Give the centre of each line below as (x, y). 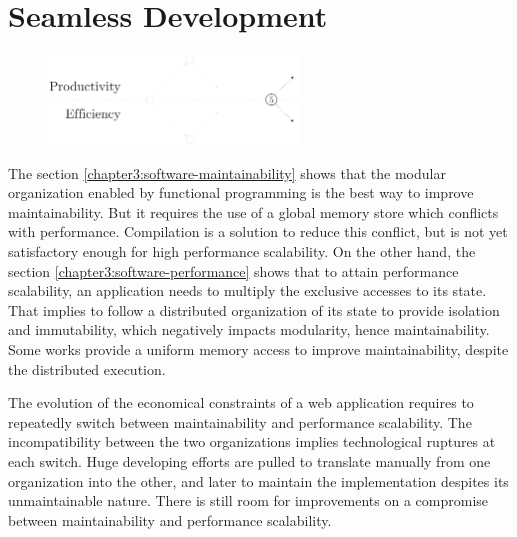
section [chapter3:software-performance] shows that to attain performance (233, 270)
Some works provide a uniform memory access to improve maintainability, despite (258, 348)
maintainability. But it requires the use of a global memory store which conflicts (253, 211)
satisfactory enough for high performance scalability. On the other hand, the (242, 251)
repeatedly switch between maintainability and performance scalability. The (240, 421)
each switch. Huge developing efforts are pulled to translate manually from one (249, 460)
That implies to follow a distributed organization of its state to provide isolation (254, 309)
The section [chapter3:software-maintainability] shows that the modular (227, 172)
